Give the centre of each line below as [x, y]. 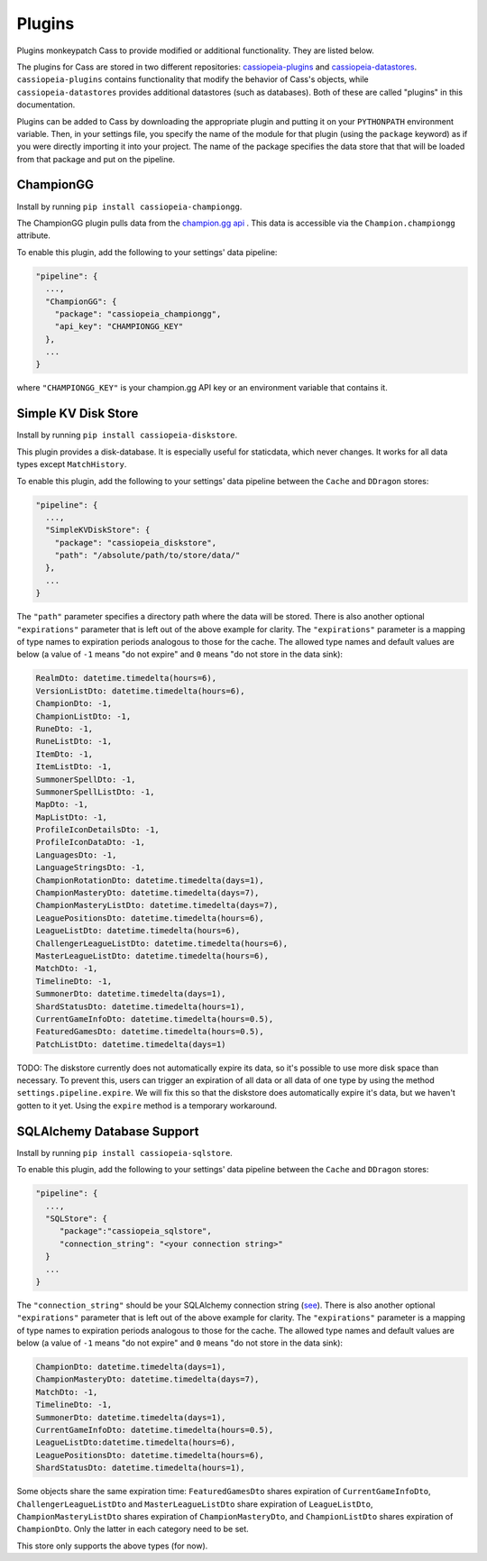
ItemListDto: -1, [74, 767]
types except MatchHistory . [72, 464]
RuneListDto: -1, [74, 741]
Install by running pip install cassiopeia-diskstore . [127, 435]
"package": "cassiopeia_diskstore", [135, 542]
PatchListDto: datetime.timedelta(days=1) [131, 1044]
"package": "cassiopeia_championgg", [138, 314]
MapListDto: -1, [72, 817]
